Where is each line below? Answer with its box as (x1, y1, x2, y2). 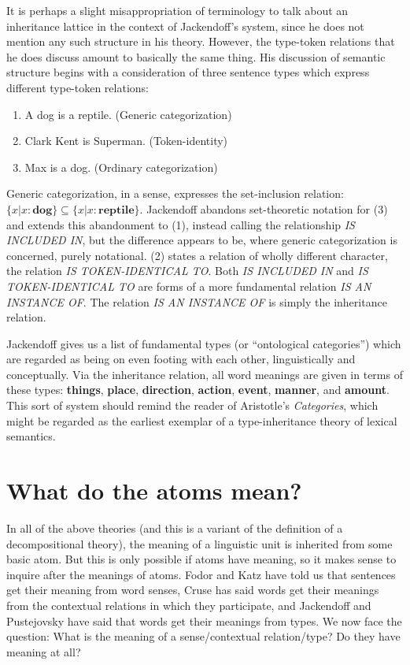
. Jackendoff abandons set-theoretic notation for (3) (139, 200, 388, 217)
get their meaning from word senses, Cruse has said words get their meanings (6, 581, 379, 598)
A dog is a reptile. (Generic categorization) (24, 106, 232, 122)
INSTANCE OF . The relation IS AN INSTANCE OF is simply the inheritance (6, 293, 387, 310)
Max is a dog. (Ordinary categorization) (24, 158, 218, 175)
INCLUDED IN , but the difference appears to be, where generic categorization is (6, 232, 397, 248)
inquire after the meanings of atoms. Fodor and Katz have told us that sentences (6, 566, 396, 582)
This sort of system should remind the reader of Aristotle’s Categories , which (6, 397, 379, 414)
